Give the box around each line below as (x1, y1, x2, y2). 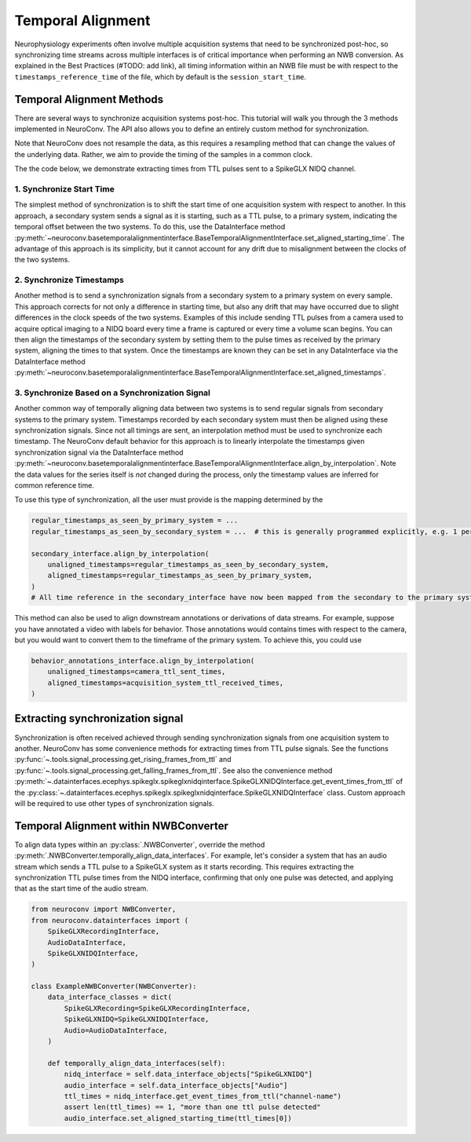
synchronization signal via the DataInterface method (14, 448, 184, 457)
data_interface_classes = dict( (47, 993, 173, 1001)
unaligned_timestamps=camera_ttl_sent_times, (47, 668, 226, 676)
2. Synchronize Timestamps (14, 275, 125, 286)
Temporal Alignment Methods (14, 93, 164, 106)
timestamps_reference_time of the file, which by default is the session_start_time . (14, 71, 307, 82)
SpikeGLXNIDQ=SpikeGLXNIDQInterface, (64, 1015, 210, 1024)
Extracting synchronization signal (14, 712, 184, 726)
